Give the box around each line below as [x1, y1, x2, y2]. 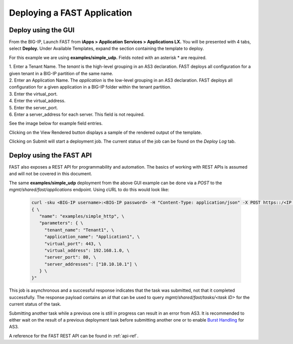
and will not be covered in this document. [9, 171, 92, 177]
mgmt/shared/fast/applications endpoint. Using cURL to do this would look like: [9, 187, 169, 193]
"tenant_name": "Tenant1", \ [44, 227, 114, 233]
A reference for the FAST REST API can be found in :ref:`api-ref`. [9, 333, 139, 339]
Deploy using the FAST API [9, 151, 92, 159]
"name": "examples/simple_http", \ [39, 213, 125, 219]
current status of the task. [9, 301, 61, 307]
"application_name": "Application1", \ [44, 234, 140, 239]
